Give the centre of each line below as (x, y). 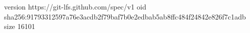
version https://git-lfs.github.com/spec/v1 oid (75, 6)
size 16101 (20, 26)
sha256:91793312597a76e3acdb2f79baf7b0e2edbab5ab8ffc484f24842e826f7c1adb (125, 16)
